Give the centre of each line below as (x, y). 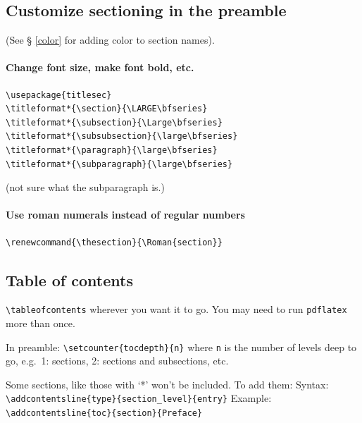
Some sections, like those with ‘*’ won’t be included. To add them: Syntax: (167, 384)
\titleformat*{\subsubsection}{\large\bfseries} (122, 136)
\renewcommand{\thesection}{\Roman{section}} (114, 242)
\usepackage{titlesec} (59, 95)
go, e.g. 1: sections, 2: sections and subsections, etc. (117, 361)
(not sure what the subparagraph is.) (85, 187)
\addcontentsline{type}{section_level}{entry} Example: (139, 398)
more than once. (40, 323)
